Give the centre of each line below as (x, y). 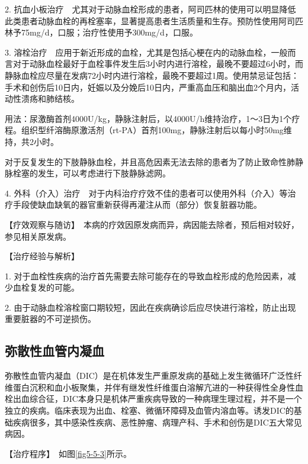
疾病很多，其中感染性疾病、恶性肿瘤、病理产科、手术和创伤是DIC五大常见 (157, 422)
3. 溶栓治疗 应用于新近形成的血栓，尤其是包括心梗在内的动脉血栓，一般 (146, 52)
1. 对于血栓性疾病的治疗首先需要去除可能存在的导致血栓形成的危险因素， (146, 275)
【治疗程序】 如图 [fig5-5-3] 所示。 (68, 453)
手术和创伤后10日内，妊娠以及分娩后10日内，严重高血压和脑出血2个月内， (148, 87)
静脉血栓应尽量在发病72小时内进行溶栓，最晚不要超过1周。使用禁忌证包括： (152, 75)
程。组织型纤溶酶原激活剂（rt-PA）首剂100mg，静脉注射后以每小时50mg (144, 130)
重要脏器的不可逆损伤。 (50, 319)
